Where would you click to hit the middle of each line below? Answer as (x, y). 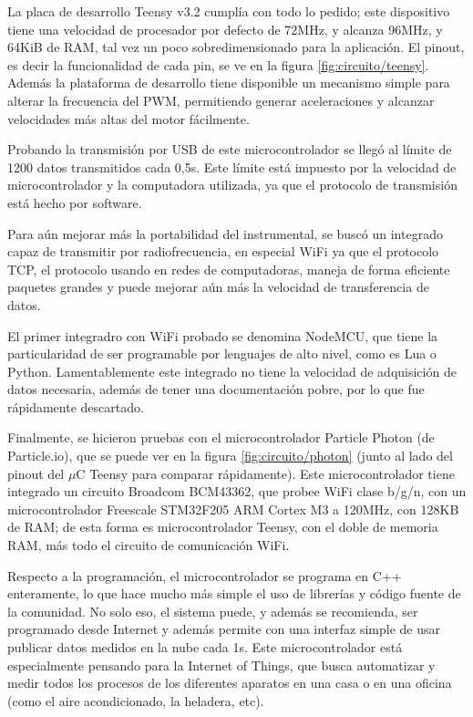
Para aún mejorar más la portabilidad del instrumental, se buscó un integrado (225, 233)
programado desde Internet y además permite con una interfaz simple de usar (224, 629)
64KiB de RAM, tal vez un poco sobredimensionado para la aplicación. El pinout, (236, 47)
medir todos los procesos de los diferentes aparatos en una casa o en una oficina (230, 683)
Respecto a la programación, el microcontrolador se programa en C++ (205, 575)
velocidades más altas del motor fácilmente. (129, 118)
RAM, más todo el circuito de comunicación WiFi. (149, 545)
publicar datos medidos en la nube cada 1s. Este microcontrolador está (205, 647)
